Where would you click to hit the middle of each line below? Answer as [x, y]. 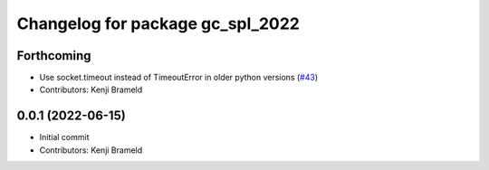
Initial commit [64, 137]
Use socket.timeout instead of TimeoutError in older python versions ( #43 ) [179, 78]
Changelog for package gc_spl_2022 [158, 24]
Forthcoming [54, 56]
